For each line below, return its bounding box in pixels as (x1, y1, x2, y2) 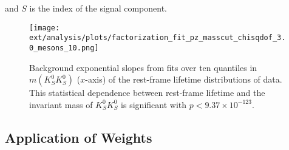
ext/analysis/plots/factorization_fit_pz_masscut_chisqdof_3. (29, 33, 286, 43)
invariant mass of (29, 98, 93, 111)
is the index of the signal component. (29, 2, 167, 14)
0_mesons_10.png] (29, 43, 99, 52)
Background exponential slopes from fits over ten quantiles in (29, 61, 257, 73)
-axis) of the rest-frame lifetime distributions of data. (85, 73, 282, 86)
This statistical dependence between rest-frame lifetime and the (29, 86, 265, 99)
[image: (29, 23, 60, 32)
